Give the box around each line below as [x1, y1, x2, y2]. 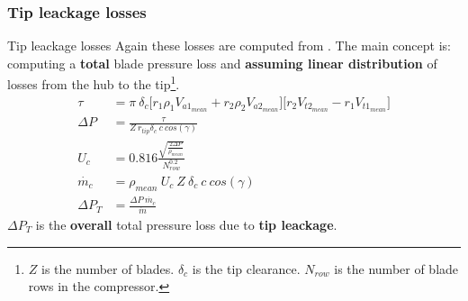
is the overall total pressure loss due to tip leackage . [35, 215, 337, 234]
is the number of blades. [41, 259, 175, 278]
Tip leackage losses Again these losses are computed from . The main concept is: [7, 36, 451, 55]
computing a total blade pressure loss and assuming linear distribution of [7, 53, 437, 72]
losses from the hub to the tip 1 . [7, 72, 180, 94]
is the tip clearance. [192, 259, 301, 278]
